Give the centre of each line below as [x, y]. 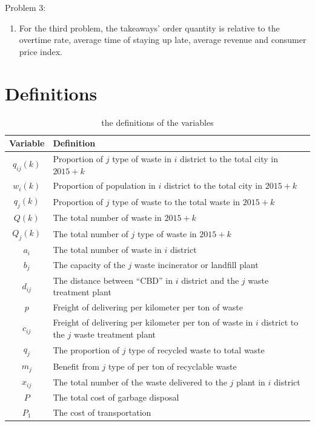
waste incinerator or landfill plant [196, 265]
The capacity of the [89, 265]
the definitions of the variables [157, 122]
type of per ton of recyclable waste [172, 366]
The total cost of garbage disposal [116, 397]
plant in [251, 382]
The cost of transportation [102, 412]
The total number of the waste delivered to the [140, 382]
